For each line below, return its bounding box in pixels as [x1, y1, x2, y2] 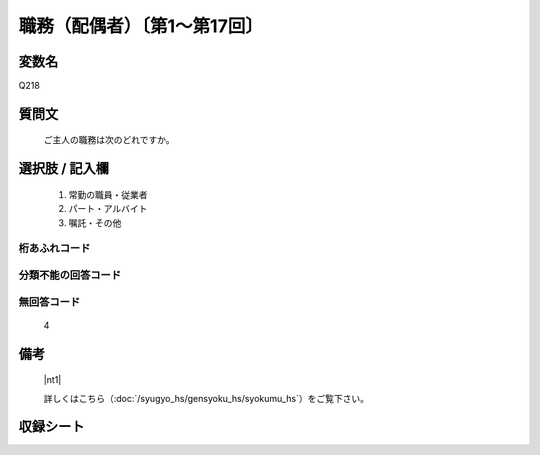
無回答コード [18, 295, 81, 309]
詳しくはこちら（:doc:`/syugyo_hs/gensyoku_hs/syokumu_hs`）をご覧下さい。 [43, 392, 370, 404]
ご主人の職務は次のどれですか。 [43, 134, 175, 146]
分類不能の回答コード [18, 268, 122, 282]
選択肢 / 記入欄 [18, 160, 110, 177]
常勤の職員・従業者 [68, 188, 148, 200]
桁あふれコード [18, 241, 91, 255]
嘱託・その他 [68, 216, 122, 229]
